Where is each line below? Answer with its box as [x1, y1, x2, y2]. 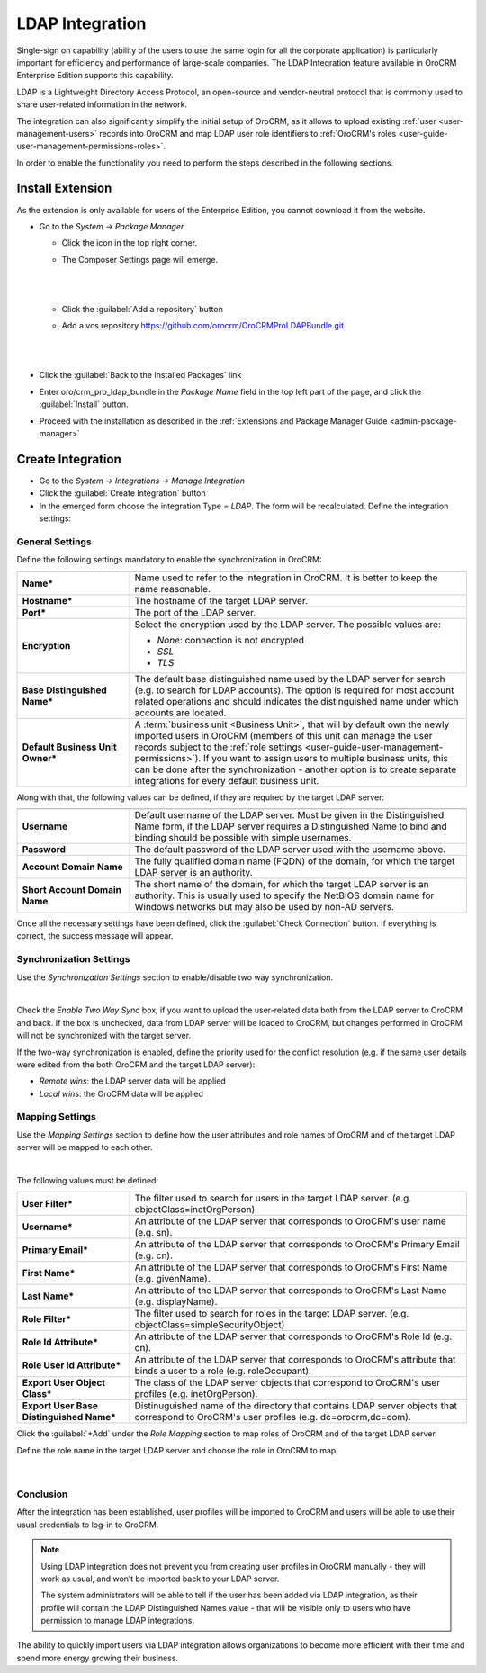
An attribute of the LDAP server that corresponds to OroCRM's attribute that [134, 1354, 456, 1366]
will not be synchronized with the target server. [16, 1030, 192, 1041]
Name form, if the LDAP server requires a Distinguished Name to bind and [134, 820, 447, 832]
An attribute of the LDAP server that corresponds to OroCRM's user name [134, 1215, 447, 1228]
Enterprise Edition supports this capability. [16, 70, 175, 81]
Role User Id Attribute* [22, 1359, 121, 1372]
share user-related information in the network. [16, 99, 188, 110]
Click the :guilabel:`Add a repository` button [61, 303, 224, 314]
